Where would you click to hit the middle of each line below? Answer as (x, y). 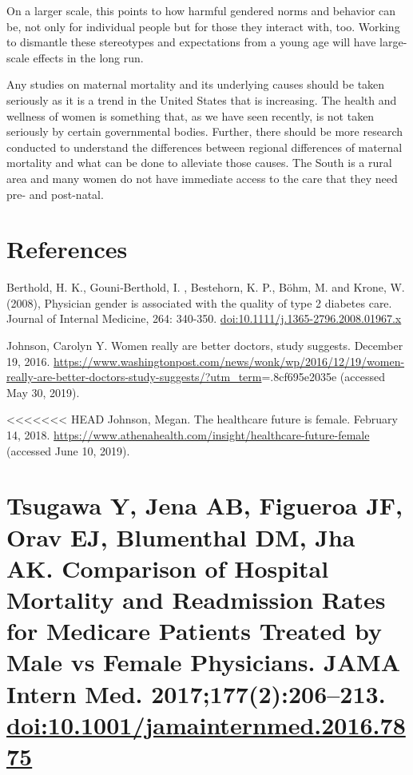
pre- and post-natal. (55, 194)
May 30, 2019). (43, 392)
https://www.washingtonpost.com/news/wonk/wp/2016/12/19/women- (229, 361)
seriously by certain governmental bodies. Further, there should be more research (205, 131)
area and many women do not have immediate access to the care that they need (202, 178)
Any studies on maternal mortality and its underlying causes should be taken (196, 84)
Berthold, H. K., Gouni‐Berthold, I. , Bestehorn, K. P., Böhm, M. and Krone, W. (206, 287)
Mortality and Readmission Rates (196, 599)
